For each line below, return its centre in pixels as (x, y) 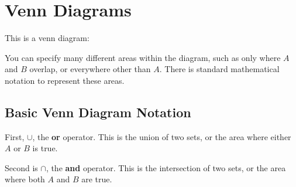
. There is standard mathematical (219, 69)
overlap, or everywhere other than (90, 69)
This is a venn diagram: (47, 38)
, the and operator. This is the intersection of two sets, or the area (166, 167)
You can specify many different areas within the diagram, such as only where (143, 57)
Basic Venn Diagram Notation (98, 112)
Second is (21, 167)
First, (15, 136)
